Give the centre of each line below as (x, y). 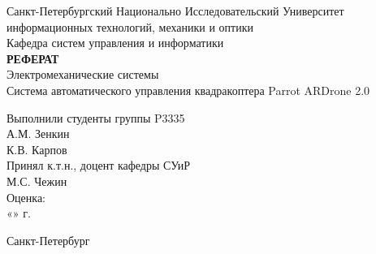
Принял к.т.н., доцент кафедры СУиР (99, 165)
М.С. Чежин (37, 181)
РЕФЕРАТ (33, 58)
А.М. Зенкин (38, 133)
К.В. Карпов (37, 149)
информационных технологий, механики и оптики (130, 26)
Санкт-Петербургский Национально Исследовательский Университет (175, 11)
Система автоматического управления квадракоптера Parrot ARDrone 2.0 (188, 90)
